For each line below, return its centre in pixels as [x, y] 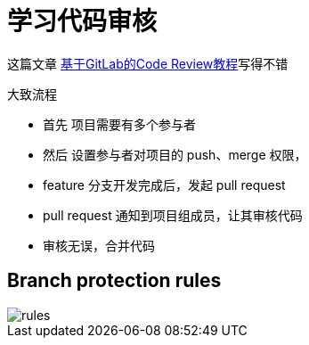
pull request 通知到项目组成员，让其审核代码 [173, 215]
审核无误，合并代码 [99, 245]
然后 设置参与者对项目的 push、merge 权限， [175, 154]
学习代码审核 [82, 21]
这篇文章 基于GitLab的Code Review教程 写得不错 [148, 63]
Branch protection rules [114, 281]
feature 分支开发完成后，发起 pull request [164, 185]
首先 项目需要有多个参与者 [119, 124]
